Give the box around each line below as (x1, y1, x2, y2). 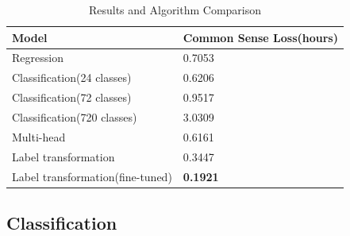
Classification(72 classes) (12, 89, 132, 106)
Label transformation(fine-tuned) (12, 168, 172, 184)
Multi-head (12, 128, 66, 145)
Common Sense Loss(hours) (183, 29, 338, 45)
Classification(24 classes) (12, 69, 132, 86)
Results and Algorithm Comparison (88, 2, 262, 17)
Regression (12, 49, 63, 66)
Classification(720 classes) (12, 108, 137, 125)
